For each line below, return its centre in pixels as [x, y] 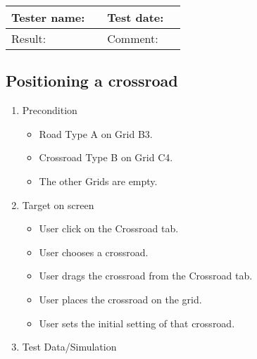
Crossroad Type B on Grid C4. [106, 157]
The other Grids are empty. [98, 181]
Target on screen [58, 204]
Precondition [50, 110]
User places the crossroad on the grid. [120, 299]
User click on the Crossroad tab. [109, 228]
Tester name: [48, 17]
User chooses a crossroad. [94, 252]
